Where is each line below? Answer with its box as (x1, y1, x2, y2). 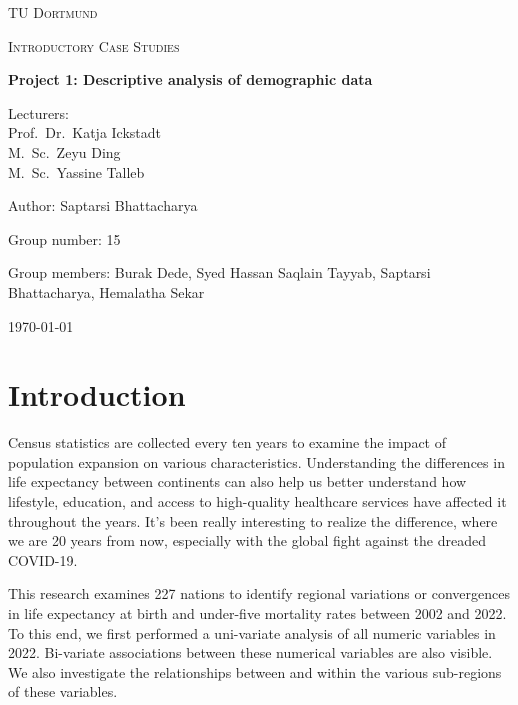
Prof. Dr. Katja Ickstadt (8, 122, 162, 143)
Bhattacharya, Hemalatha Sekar (8, 281, 205, 302)
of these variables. (8, 681, 118, 702)
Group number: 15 (8, 228, 121, 249)
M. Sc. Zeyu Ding (8, 141, 121, 162)
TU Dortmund (8, 2, 98, 22)
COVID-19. (8, 549, 78, 570)
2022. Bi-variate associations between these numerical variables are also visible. (8, 642, 493, 663)
